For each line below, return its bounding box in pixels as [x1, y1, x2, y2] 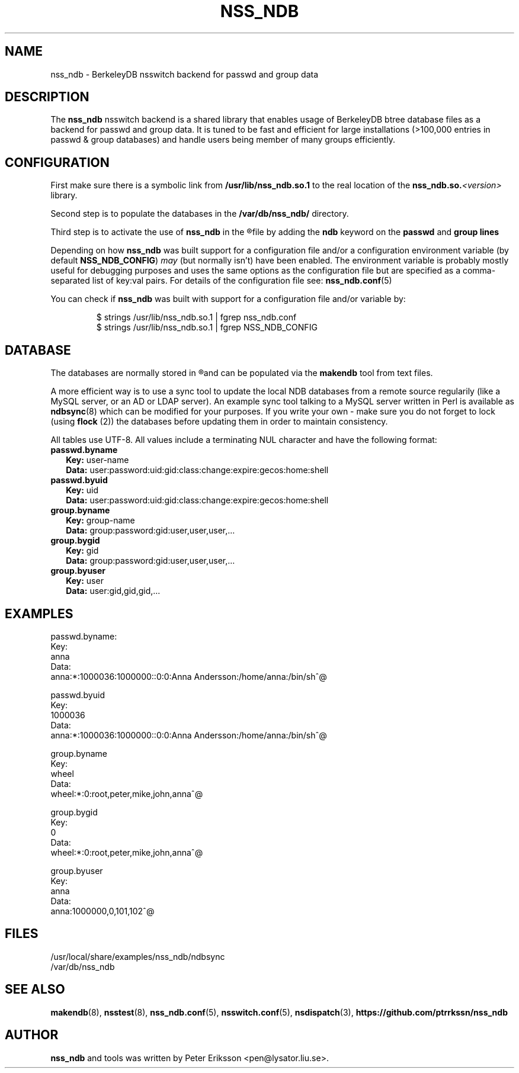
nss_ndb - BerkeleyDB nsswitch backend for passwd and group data [50, 69, 319, 79]
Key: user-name [66, 455, 129, 465]
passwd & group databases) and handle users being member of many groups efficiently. [50, 134, 396, 145]
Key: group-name [66, 515, 135, 526]
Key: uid [66, 485, 99, 496]
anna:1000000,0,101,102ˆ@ [50, 905, 155, 916]
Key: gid [66, 545, 99, 556]
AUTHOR [5, 1027, 59, 1043]
